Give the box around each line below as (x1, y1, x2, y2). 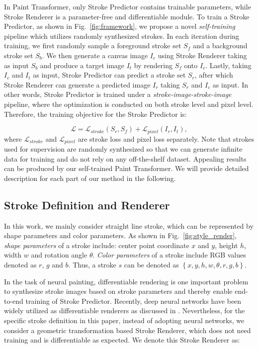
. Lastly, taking (205, 60, 252, 70)
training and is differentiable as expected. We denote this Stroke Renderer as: (4, 335, 240, 345)
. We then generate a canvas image (42, 50, 148, 60)
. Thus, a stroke (68, 259, 116, 269)
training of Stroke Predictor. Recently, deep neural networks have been (25, 295, 242, 306)
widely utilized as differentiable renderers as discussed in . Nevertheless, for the (4, 305, 245, 316)
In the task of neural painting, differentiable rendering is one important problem (4, 276, 249, 286)
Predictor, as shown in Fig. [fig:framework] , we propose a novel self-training (4, 21, 235, 31)
